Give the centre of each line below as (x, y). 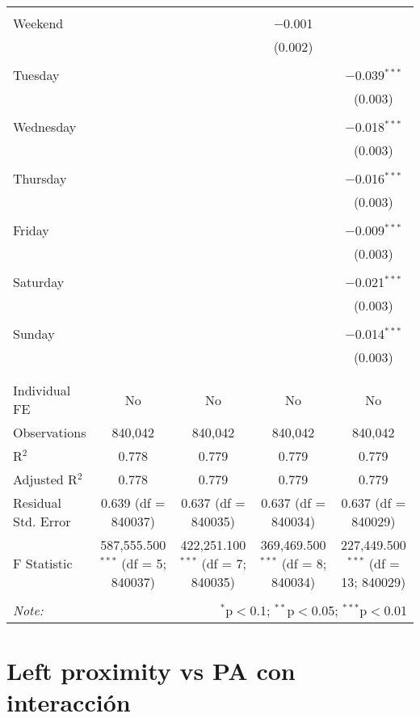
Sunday (34, 334)
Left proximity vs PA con (151, 671)
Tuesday (36, 75)
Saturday (39, 282)
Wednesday (45, 127)
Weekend (38, 23)
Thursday (40, 178)
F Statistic (43, 563)
